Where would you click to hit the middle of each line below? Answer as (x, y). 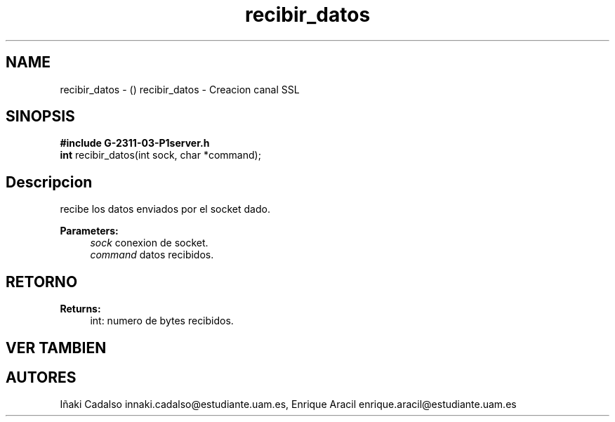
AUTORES (41, 377)
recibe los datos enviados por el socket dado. (165, 209)
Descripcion (49, 182)
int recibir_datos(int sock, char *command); (160, 155)
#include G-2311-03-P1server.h (135, 143)
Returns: (80, 309)
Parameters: (89, 231)
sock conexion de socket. (149, 243)
